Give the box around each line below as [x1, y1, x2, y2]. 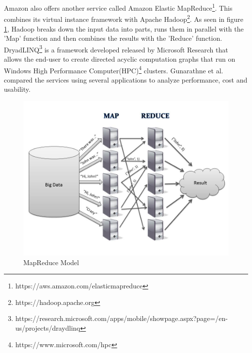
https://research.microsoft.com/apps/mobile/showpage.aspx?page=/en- [15, 313, 228, 323]
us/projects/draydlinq [15, 322, 80, 333]
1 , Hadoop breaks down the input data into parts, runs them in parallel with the [4, 23, 244, 34]
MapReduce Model [23, 257, 79, 267]
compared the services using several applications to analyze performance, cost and [4, 74, 248, 84]
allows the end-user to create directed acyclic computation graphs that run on [4, 53, 236, 64]
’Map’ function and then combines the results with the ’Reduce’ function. [4, 33, 222, 43]
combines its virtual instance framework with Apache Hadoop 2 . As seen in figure [4, 13, 244, 24]
